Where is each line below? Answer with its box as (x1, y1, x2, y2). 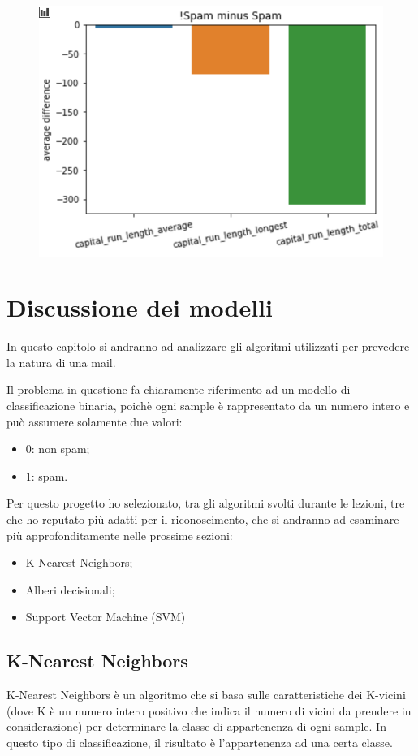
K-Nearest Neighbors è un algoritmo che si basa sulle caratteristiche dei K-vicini (6, 686, 406, 703)
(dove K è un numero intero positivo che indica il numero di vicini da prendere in (6, 702, 412, 719)
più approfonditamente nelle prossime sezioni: (6, 526, 233, 543)
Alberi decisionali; (25, 581, 115, 598)
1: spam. (25, 467, 68, 484)
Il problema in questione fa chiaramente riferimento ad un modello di (6, 381, 351, 398)
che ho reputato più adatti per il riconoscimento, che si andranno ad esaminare (6, 511, 399, 528)
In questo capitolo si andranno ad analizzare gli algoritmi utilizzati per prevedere (6, 338, 410, 355)
